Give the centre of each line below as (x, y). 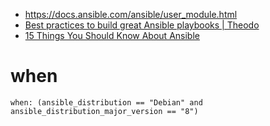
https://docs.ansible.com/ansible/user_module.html (131, 14)
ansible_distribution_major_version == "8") (104, 111)
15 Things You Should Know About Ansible (112, 35)
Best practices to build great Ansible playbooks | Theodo (142, 25)
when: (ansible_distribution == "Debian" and (106, 102)
